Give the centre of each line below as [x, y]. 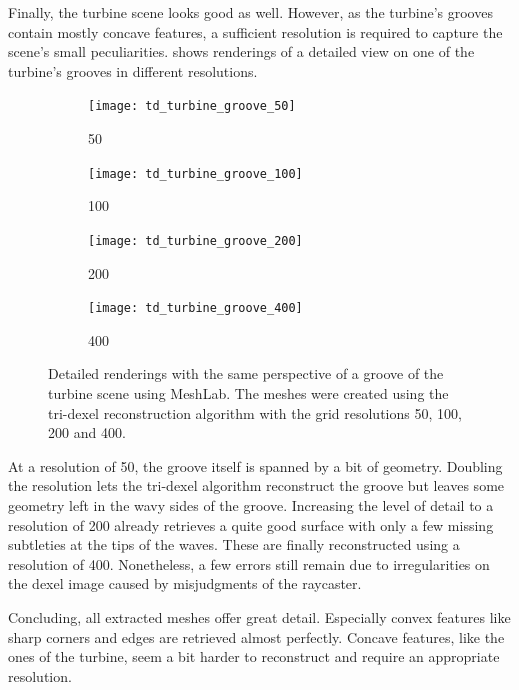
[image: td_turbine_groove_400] [195, 308]
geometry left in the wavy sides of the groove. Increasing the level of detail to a [251, 504]
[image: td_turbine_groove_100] [195, 173]
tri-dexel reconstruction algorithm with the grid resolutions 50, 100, [255, 412]
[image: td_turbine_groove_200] [195, 240]
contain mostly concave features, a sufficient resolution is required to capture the [255, 31]
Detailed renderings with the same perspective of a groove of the [246, 373]
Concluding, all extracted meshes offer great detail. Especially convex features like [259, 616]
